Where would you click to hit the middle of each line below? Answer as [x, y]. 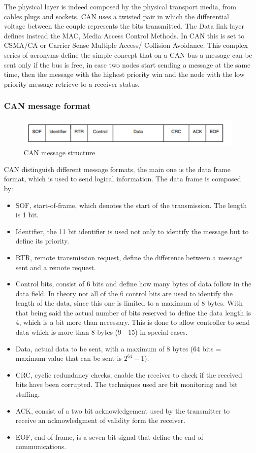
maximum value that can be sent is [68, 358]
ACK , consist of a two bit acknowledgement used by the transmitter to [123, 410]
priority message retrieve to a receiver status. [72, 84]
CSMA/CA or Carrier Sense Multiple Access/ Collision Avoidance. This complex [126, 45]
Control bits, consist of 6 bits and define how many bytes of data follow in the [133, 284]
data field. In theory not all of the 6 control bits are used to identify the [124, 293]
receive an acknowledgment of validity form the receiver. [100, 420]
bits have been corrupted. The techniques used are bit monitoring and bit [127, 384]
